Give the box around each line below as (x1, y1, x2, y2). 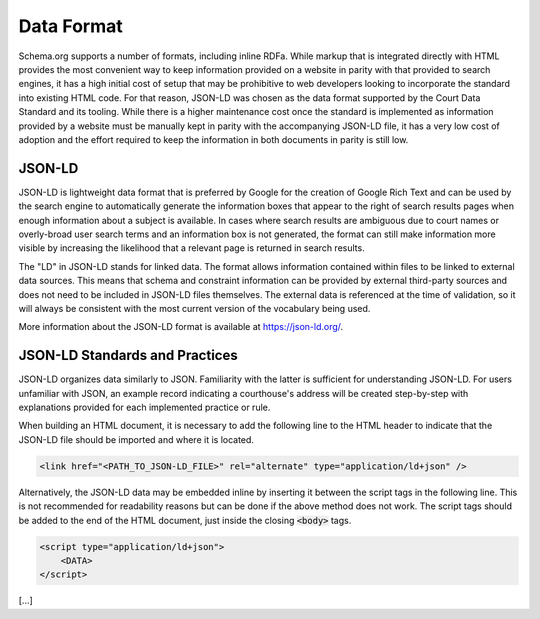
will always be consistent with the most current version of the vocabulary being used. (18, 302, 371, 314)
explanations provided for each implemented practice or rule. (18, 401, 271, 413)
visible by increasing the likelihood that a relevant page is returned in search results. (18, 242, 365, 254)
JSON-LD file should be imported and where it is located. (18, 433, 255, 445)
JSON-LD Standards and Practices (18, 347, 239, 364)
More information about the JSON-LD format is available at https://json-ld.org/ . (18, 321, 344, 333)
